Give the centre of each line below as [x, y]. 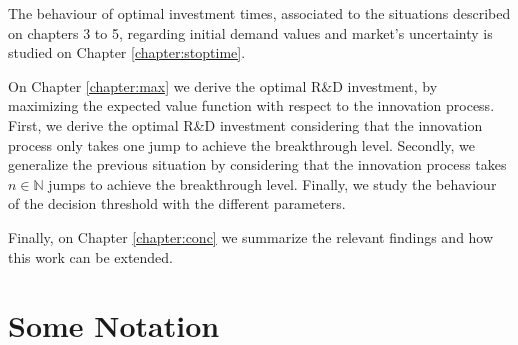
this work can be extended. [91, 256]
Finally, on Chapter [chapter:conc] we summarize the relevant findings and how [251, 236]
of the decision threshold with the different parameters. [177, 203]
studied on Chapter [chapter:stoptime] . [127, 52]
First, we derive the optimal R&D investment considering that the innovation [245, 124]
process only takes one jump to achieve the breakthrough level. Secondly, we [241, 144]
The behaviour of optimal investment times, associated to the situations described [259, 13]
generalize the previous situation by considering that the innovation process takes [257, 164]
